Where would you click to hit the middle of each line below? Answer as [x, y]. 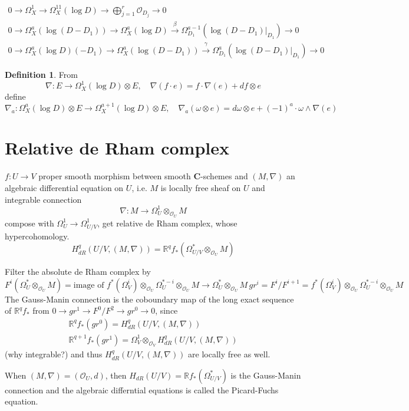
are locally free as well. [229, 354]
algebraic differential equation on [64, 187]
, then [116, 375]
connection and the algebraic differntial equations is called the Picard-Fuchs [142, 389]
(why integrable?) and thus [54, 354]
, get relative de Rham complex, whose [167, 223]
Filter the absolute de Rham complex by [78, 272]
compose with [29, 223]
